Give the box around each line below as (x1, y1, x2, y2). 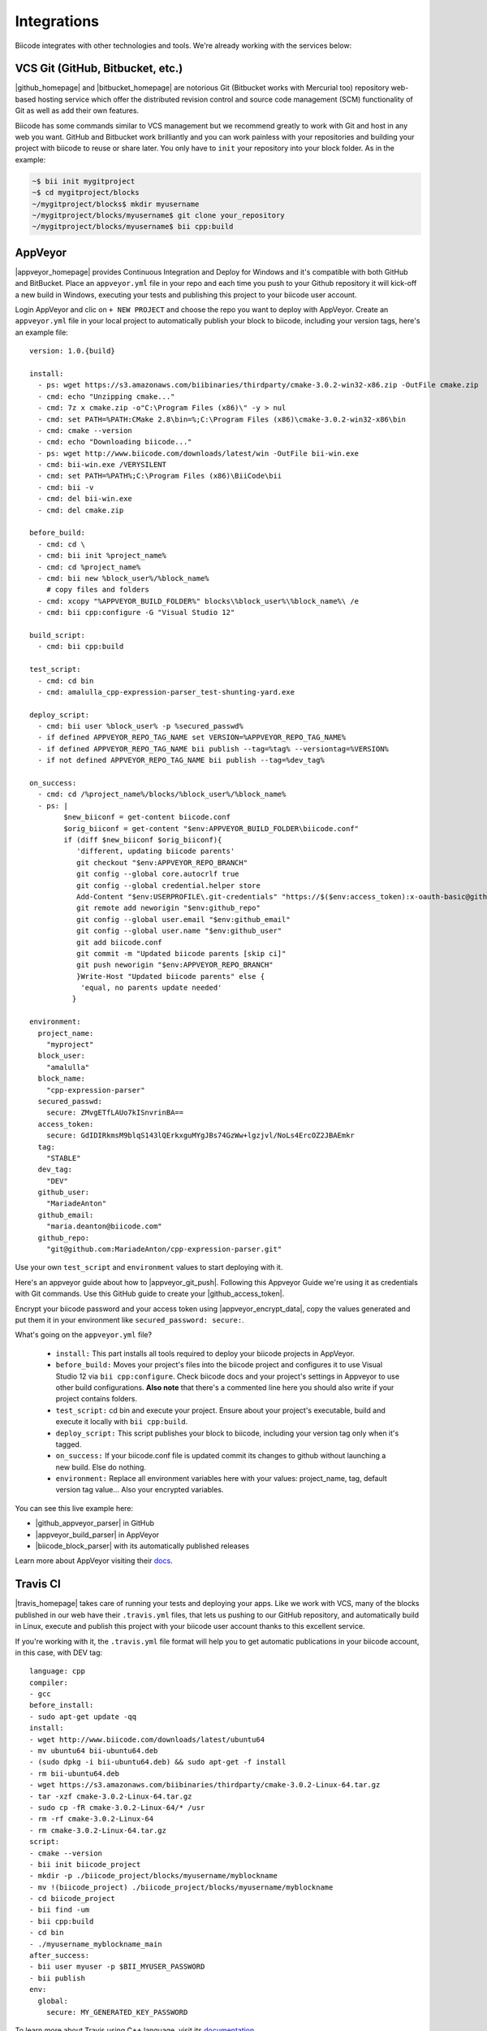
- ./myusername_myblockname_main (29, 1939, 162, 1949)
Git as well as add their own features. (15, 106, 140, 115)
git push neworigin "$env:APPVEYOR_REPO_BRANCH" (75, 960, 274, 970)
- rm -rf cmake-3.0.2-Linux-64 (29, 1814, 154, 1824)
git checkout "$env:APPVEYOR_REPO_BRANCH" (75, 858, 248, 867)
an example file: (15, 327, 68, 337)
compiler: (29, 1678, 68, 1687)
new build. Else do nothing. (55, 1462, 146, 1472)
